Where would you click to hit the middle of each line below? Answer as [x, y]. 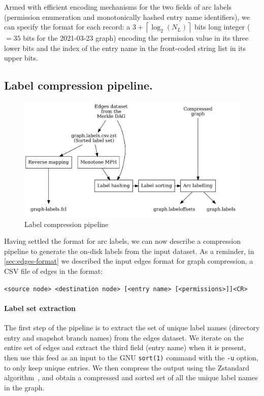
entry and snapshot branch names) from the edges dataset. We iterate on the [124, 337]
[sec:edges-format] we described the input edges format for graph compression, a [129, 261]
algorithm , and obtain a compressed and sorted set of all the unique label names [131, 377]
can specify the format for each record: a [67, 27]
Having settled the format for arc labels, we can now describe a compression [123, 241]
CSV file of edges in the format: [54, 271]
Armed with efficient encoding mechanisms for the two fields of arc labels [118, 7]
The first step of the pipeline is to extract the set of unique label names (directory [132, 328]
